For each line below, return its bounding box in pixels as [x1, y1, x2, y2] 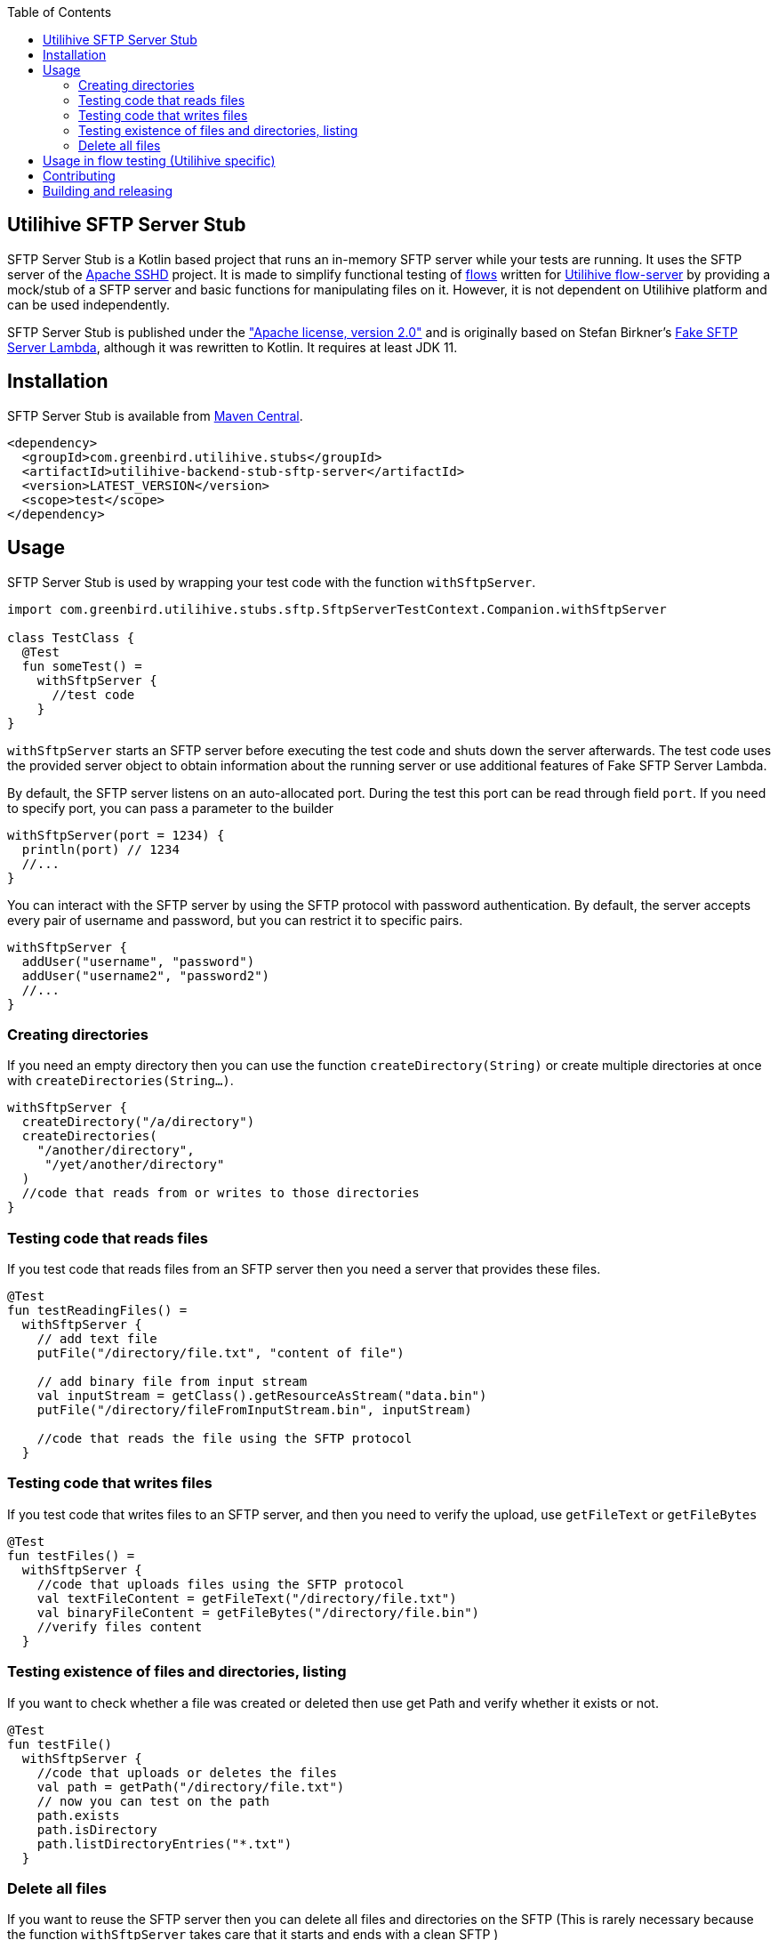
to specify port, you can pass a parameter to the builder [7, 800, 334, 816]
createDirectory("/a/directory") [21, 1115, 255, 1130]
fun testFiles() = [7, 1548, 135, 1563]
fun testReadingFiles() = [7, 1303, 188, 1318]
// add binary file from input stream [36, 1374, 308, 1389]
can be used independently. [7, 296, 170, 312]
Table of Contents [7, 4, 112, 20]
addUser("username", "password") [21, 954, 255, 969]
